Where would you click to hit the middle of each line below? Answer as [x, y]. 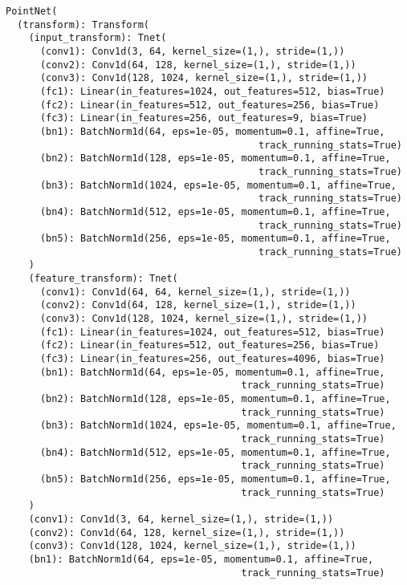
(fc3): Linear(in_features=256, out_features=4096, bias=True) [212, 359]
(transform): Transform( [83, 24]
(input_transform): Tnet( [98, 38]
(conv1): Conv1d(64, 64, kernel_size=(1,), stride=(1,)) [195, 292]
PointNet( [32, 11]
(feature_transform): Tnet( [103, 279]
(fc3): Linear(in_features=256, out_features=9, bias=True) [204, 118]
